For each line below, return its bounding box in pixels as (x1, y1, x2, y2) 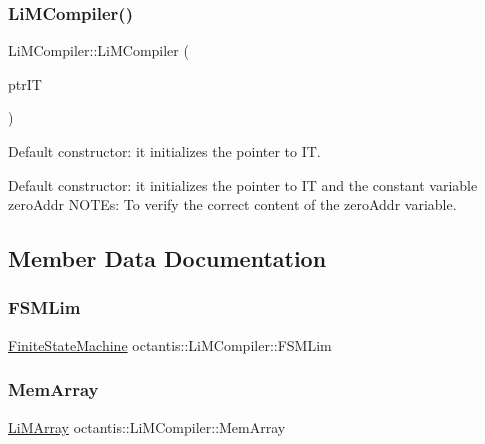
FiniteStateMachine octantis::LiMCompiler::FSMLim (8, 334, 332, 355)
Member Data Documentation (8, 243, 327, 274)
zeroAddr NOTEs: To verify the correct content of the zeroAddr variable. (8, 194, 457, 215)
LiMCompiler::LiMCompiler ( (8, 40, 189, 61)
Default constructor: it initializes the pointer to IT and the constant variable (8, 174, 478, 195)
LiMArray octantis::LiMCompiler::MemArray (8, 416, 286, 437)
